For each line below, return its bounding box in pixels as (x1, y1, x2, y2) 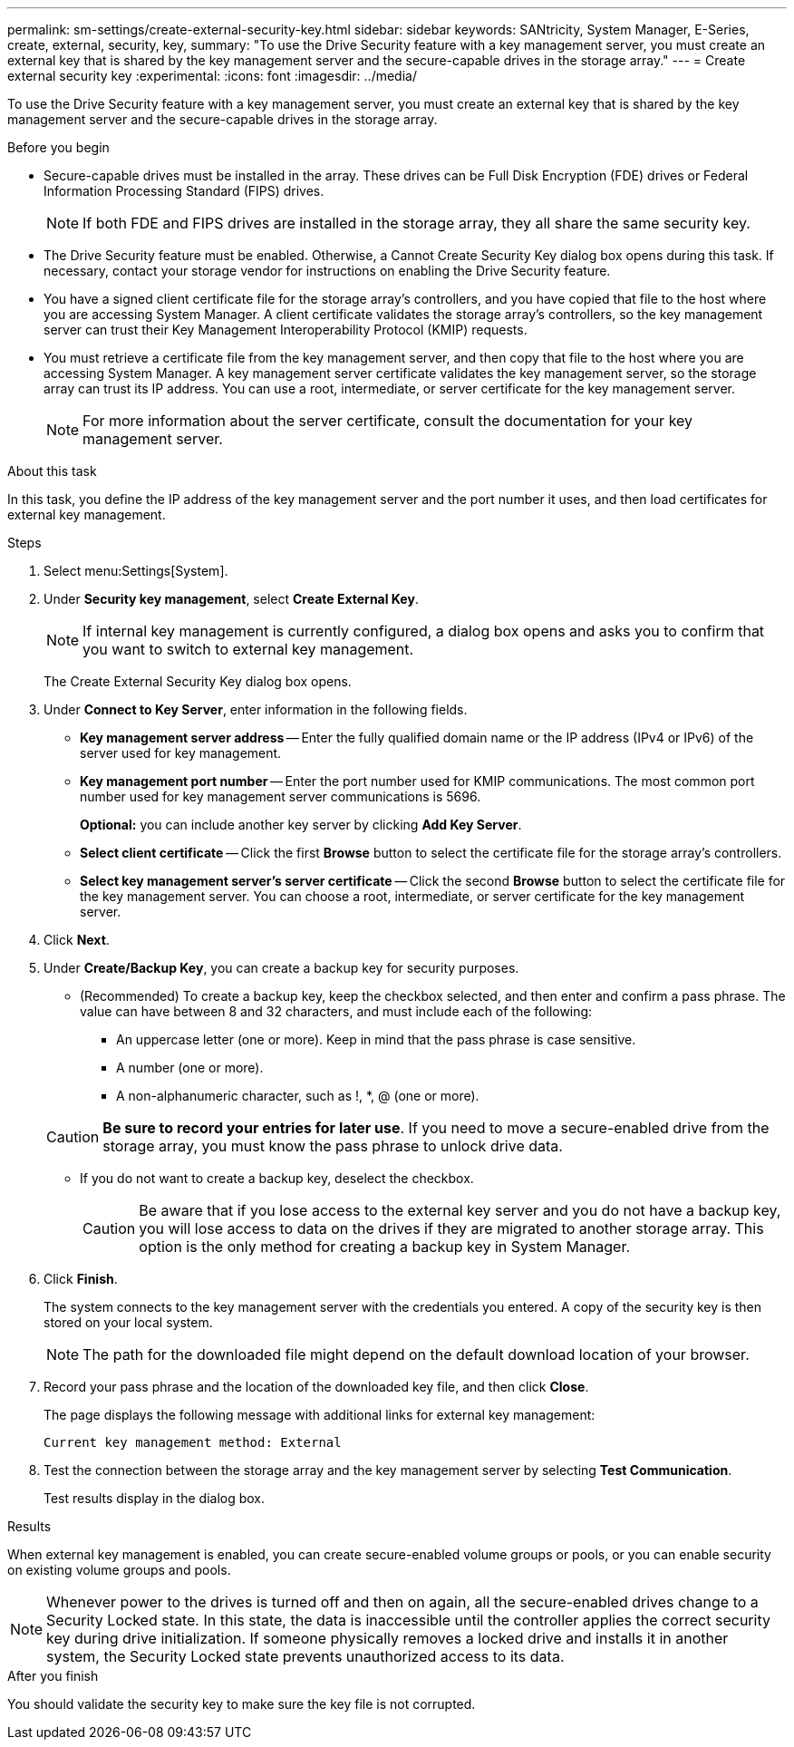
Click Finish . (44, 1271, 118, 1286)
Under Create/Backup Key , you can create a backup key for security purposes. (44, 960, 519, 975)
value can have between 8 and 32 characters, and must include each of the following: (80, 1004, 593, 1019)
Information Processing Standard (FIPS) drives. (44, 183, 324, 199)
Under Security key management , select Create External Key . (44, 591, 419, 607)
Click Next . (44, 932, 110, 947)
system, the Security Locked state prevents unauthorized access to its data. (46, 1647, 565, 1665)
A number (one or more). (116, 1060, 264, 1075)
